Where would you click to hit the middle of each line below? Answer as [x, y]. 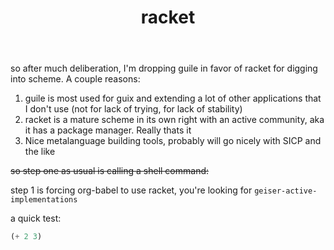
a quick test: [36, 218]
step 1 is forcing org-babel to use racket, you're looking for [131, 190]
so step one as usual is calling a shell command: [110, 171]
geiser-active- [286, 191]
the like [40, 152]
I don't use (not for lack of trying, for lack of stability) [133, 109]
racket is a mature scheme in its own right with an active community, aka [174, 120]
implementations [44, 200]
